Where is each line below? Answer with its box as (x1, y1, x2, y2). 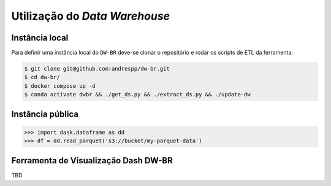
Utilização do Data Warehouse (11, 9, 170, 23)
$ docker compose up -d (24, 82, 96, 89)
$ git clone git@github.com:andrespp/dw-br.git (24, 65, 170, 72)
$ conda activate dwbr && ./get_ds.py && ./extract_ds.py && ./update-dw (24, 91, 251, 98)
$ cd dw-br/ (24, 74, 61, 81)
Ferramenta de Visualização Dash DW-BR (11, 155, 173, 166)
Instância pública (11, 109, 79, 119)
